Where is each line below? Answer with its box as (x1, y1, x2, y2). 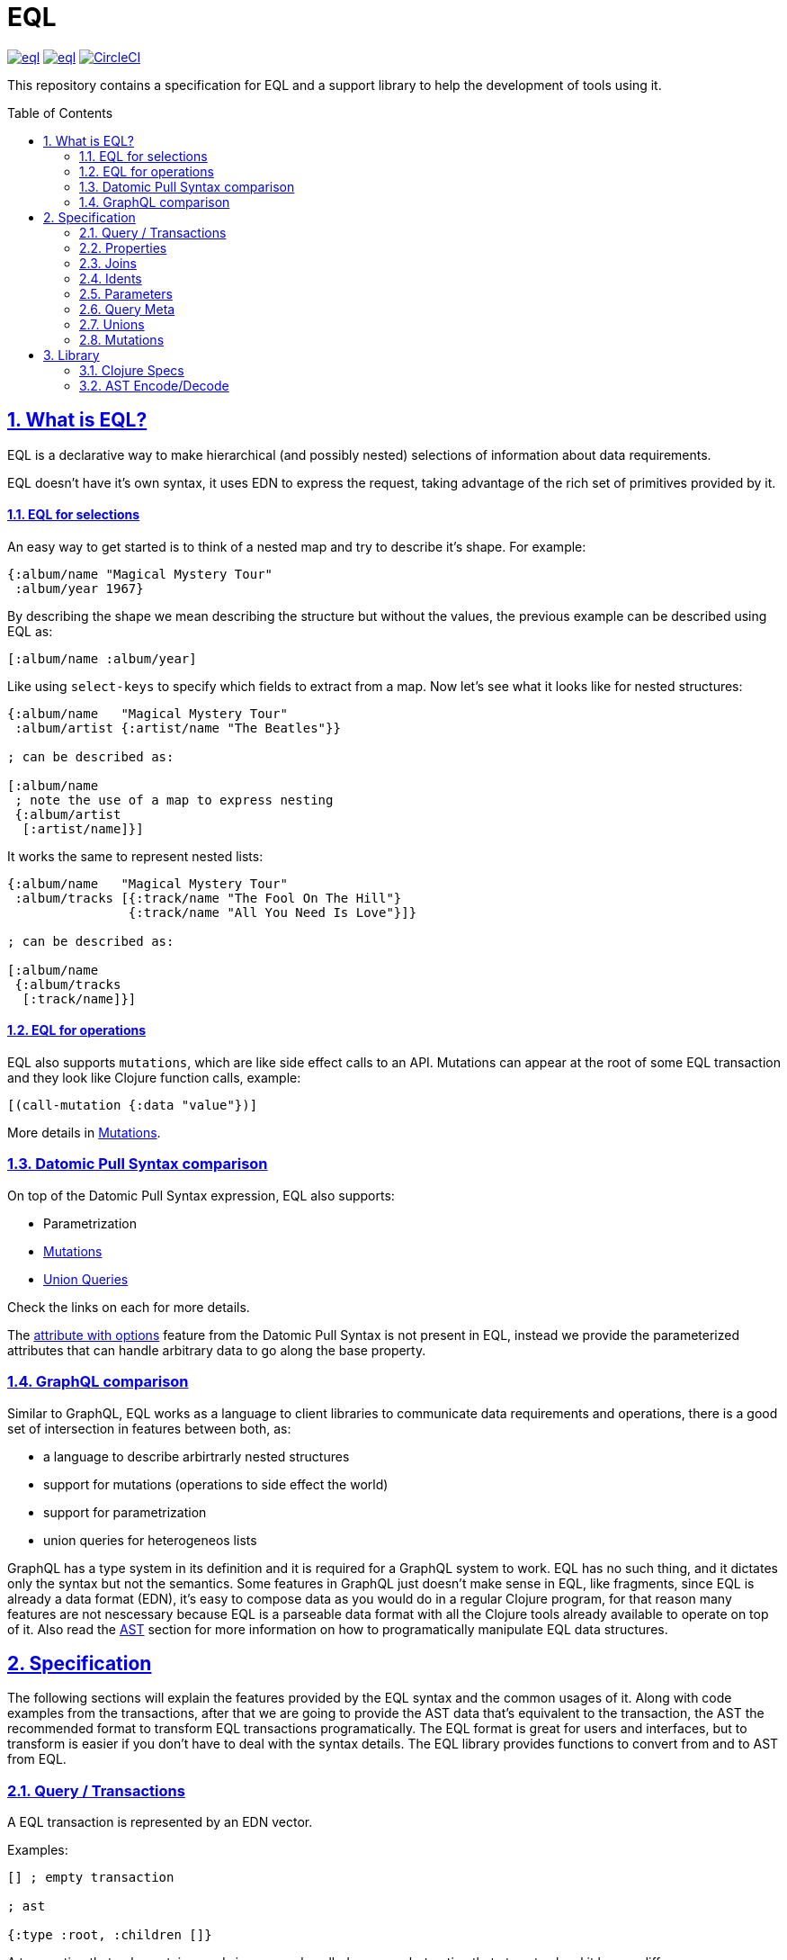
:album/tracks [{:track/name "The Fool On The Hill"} (14, 890, 402, 905)
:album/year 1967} (14, 580, 144, 596)
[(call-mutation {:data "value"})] (7, 1098, 258, 1113)
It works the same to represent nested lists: (7, 848, 264, 864)
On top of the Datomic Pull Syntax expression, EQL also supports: (7, 1187, 395, 1203)
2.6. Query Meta (79, 301, 175, 317)
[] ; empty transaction (7, 1870, 174, 1885)
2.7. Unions (79, 316, 145, 332)
